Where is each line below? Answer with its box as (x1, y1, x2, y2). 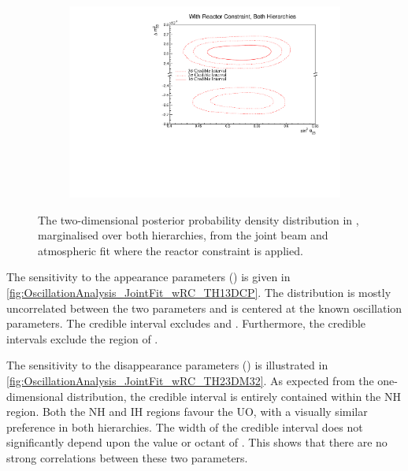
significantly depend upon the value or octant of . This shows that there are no (6, 434, 388, 451)
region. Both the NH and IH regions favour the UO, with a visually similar (6, 403, 368, 420)
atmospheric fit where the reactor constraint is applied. (38, 242, 303, 258)
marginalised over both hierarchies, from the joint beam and (38, 227, 328, 243)
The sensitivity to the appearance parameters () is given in (6, 269, 291, 285)
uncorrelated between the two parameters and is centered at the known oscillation (6, 299, 402, 316)
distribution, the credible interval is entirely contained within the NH (67, 388, 401, 404)
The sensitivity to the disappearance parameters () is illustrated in (6, 357, 328, 373)
